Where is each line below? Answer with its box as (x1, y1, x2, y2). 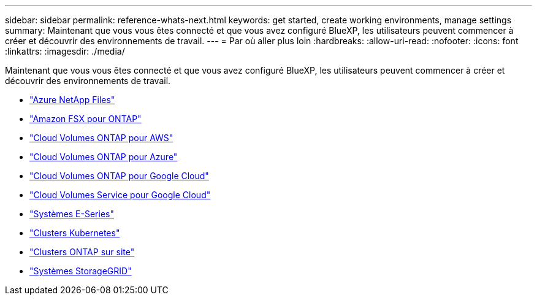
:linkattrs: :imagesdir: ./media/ (5, 46, 125, 56)
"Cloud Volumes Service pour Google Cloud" (29, 190, 211, 200)
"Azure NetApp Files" (29, 94, 115, 105)
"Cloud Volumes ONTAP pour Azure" (29, 152, 178, 162)
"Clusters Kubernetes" (29, 228, 120, 238)
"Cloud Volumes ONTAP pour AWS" (29, 133, 173, 143)
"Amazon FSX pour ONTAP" (29, 113, 142, 124)
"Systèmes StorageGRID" (29, 266, 132, 276)
